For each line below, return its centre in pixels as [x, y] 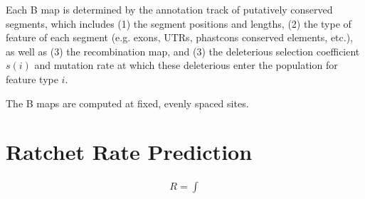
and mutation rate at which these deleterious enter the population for [186, 65]
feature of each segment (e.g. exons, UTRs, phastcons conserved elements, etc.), [179, 37]
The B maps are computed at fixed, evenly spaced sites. [127, 103]
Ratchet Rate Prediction [129, 152]
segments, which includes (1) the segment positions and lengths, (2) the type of [179, 23]
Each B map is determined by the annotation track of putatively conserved [169, 9]
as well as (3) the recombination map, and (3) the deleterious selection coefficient [183, 51]
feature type [32, 79]
